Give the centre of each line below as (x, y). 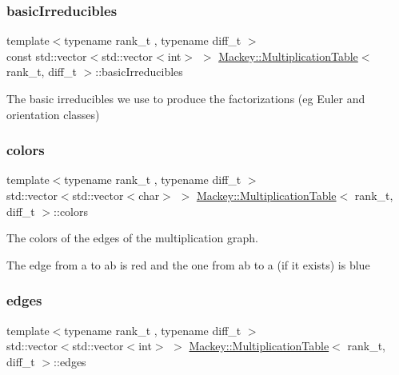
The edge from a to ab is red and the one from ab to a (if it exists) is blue (188, 264)
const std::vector (47, 56)
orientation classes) (53, 114)
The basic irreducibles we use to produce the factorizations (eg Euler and (186, 98)
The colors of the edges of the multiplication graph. (132, 238)
